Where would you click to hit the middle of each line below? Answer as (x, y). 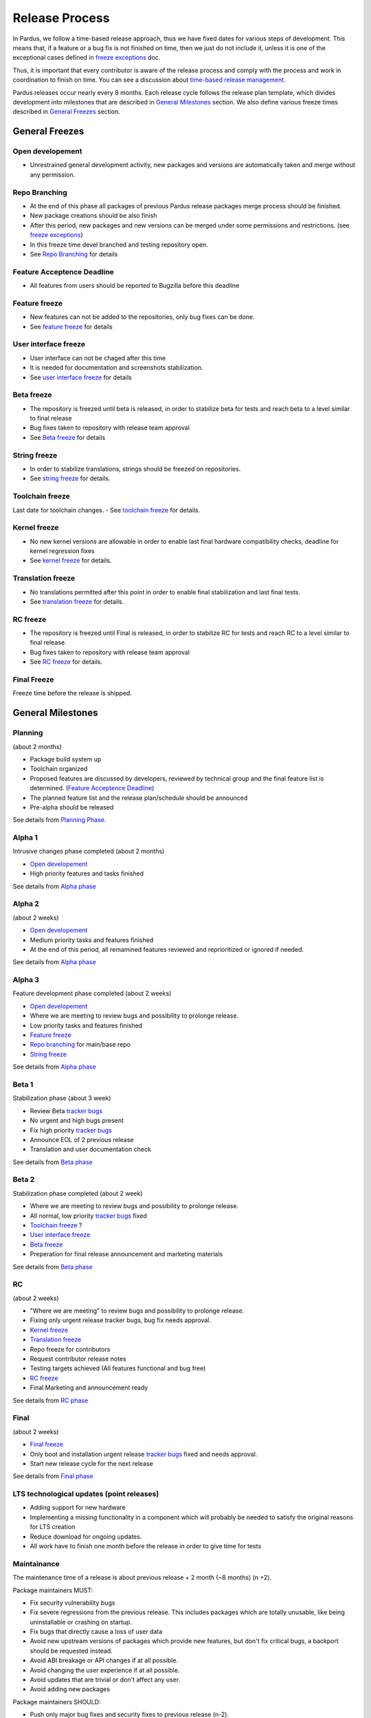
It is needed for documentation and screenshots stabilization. (116, 368)
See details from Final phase (53, 1476)
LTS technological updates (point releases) (86, 1494)
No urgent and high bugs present (77, 1121)
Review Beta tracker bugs (66, 1111)
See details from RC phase (50, 1400)
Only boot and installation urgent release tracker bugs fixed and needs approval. (144, 1454)
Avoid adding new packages (70, 1689)
